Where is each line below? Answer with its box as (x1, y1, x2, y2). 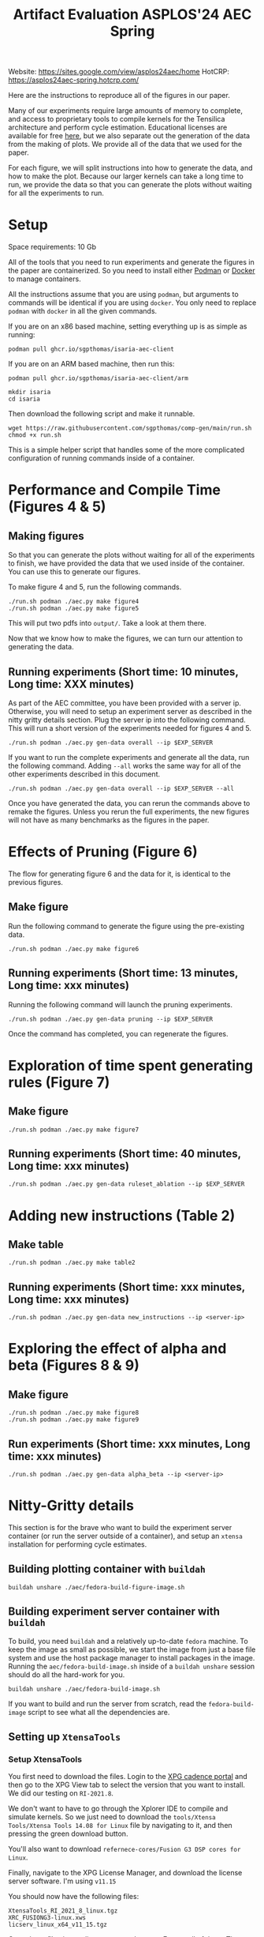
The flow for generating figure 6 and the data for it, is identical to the (8, 869, 231, 878)
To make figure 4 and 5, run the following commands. (8, 582, 182, 592)
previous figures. (8, 877, 63, 886)
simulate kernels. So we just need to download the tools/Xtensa (8, 1812, 216, 1822)
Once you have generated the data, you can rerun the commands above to (8, 798, 251, 807)
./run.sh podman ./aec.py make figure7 (8, 1126, 139, 1134)
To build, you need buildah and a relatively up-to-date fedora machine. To (8, 1636, 248, 1646)
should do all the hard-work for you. (8, 1669, 125, 1679)
